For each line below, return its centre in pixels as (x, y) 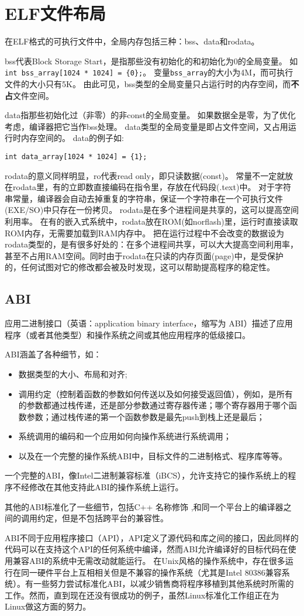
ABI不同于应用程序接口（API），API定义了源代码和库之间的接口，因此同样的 (152, 537)
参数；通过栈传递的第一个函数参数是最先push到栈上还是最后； (146, 416)
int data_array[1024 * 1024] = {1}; (76, 156)
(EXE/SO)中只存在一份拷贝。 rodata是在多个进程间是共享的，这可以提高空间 (152, 210)
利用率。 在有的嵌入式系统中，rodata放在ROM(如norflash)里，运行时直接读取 (151, 221)
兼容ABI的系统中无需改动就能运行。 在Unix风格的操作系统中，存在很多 (149, 561)
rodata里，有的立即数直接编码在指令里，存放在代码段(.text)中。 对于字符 (152, 187)
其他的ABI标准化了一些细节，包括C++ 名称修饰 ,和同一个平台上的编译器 (144, 506)
